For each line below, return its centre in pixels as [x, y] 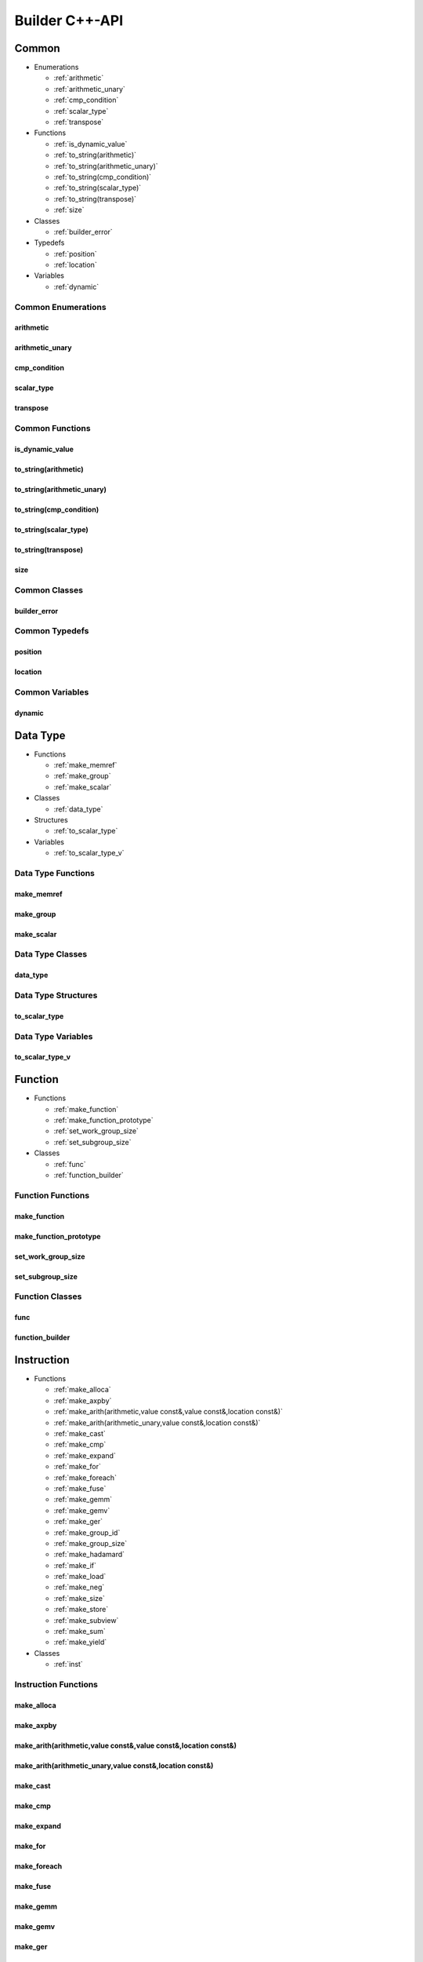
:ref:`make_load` [80, 1577]
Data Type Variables [54, 1036]
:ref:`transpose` [79, 122]
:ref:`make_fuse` [80, 1488]
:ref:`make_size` [79, 1598]
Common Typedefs [52, 631]
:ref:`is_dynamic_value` [90, 144]
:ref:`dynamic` [76, 286]
